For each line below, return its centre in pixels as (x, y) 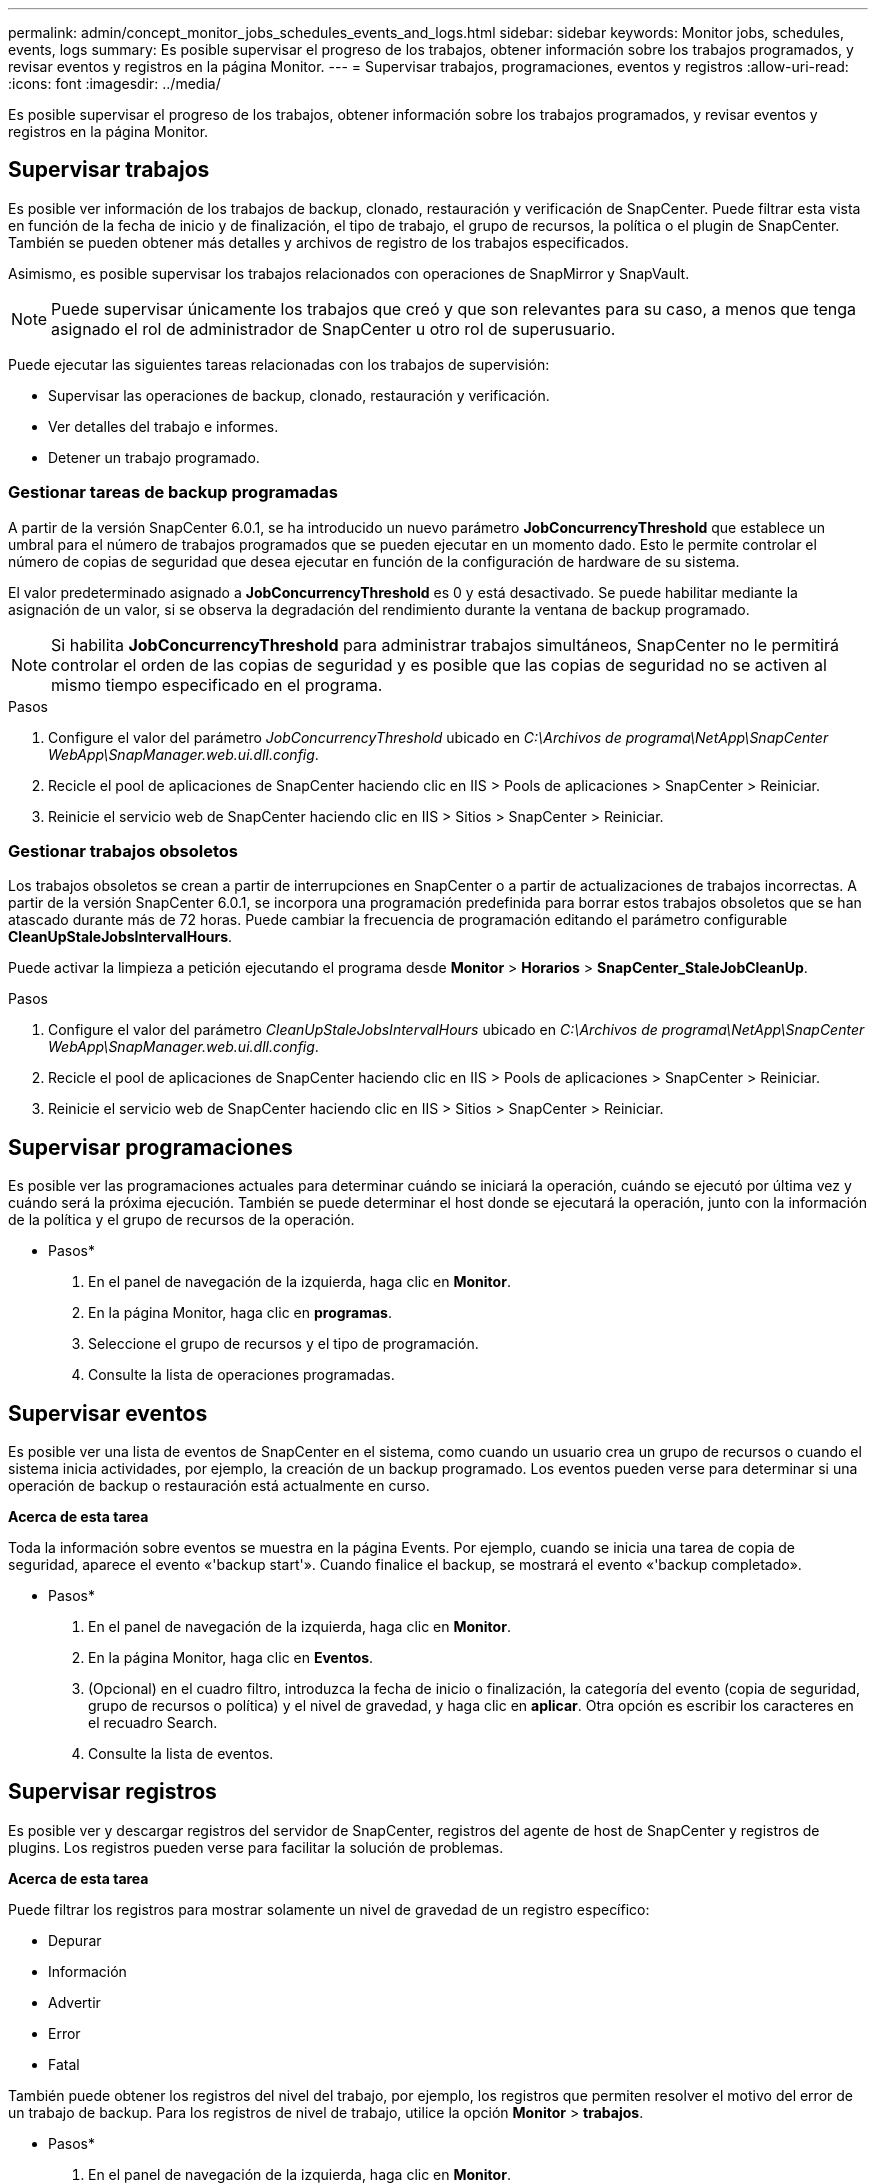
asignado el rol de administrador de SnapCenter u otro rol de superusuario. (333, 328)
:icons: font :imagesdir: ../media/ (114, 83)
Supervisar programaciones (150, 1147)
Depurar (75, 1940)
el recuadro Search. (153, 1723)
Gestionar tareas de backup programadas (173, 492)
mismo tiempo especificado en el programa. (217, 684)
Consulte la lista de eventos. (181, 1754)
